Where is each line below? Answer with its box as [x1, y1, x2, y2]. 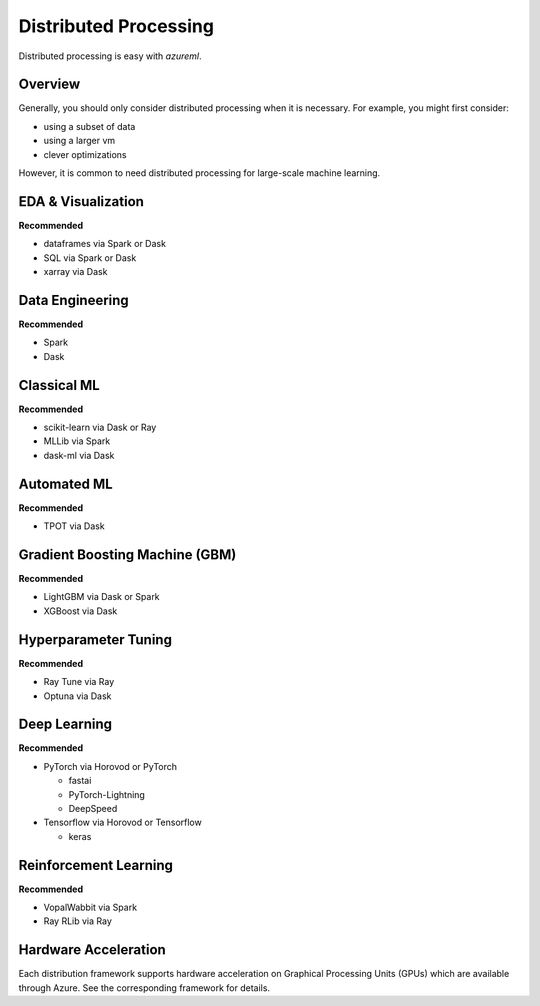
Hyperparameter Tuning [18, 631, 172, 648]
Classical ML [18, 376, 100, 394]
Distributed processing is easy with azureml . [18, 50, 202, 62]
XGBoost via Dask [43, 605, 118, 617]
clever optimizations [43, 148, 127, 160]
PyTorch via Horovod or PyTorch [43, 760, 178, 772]
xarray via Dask [43, 266, 108, 278]
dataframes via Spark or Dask [43, 238, 167, 250]
